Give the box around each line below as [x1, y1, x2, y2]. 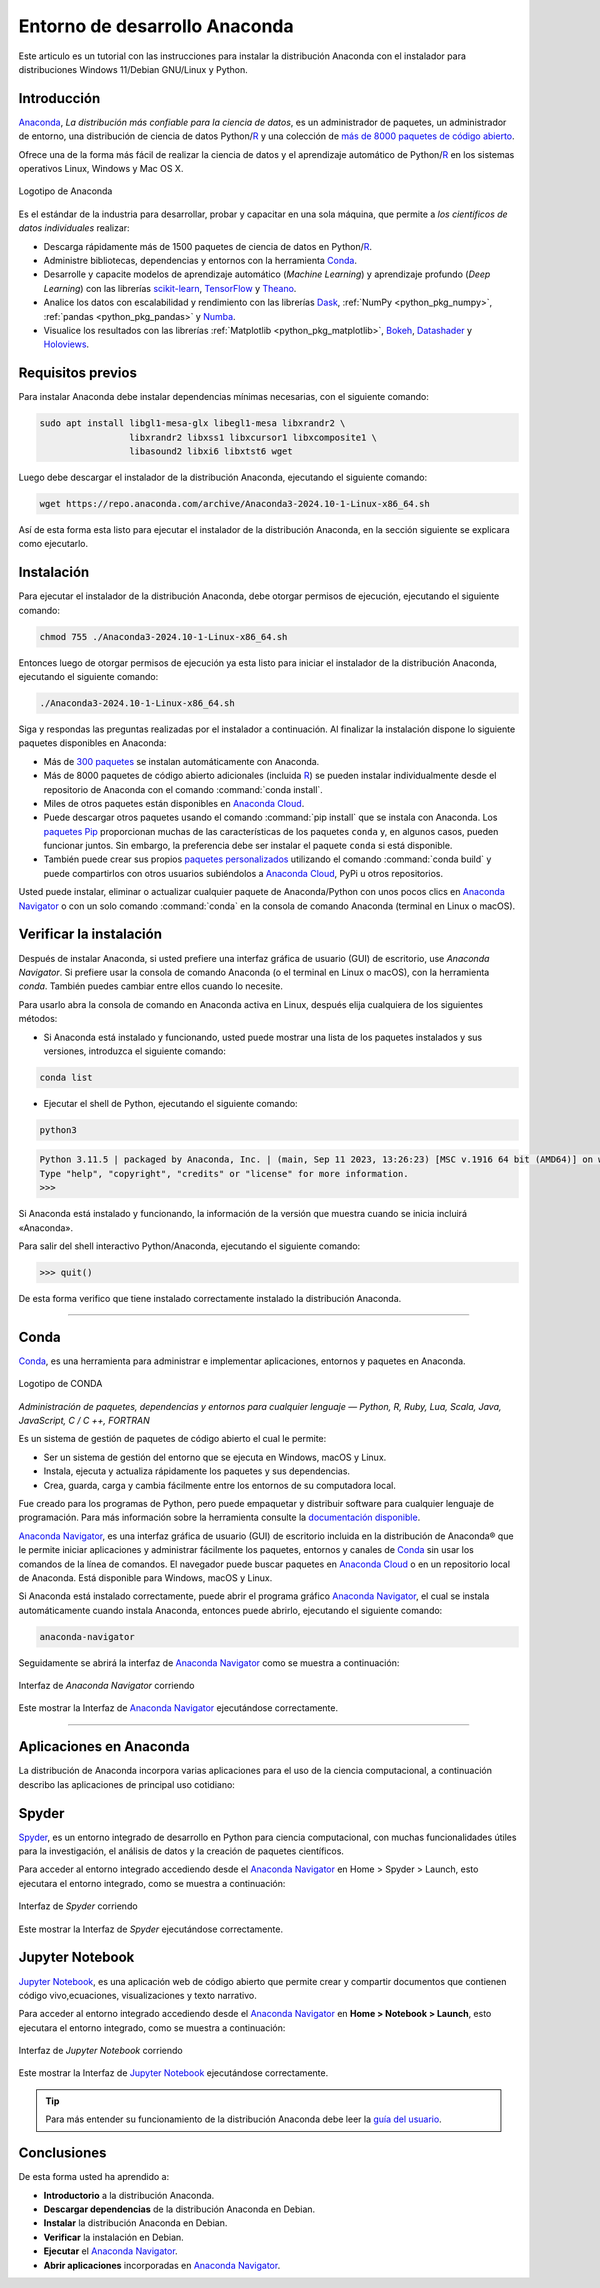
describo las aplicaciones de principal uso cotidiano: [18, 1778, 235, 1790]
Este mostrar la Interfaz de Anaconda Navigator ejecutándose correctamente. [18, 1702, 339, 1714]
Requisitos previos [18, 365, 137, 382]
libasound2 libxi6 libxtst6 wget [128, 445, 294, 457]
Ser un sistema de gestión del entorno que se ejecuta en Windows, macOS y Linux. [43, 1451, 387, 1463]
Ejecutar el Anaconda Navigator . [43, 2245, 179, 2257]
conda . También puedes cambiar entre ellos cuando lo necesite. [18, 980, 284, 992]
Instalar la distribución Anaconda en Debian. [43, 2217, 228, 2229]
